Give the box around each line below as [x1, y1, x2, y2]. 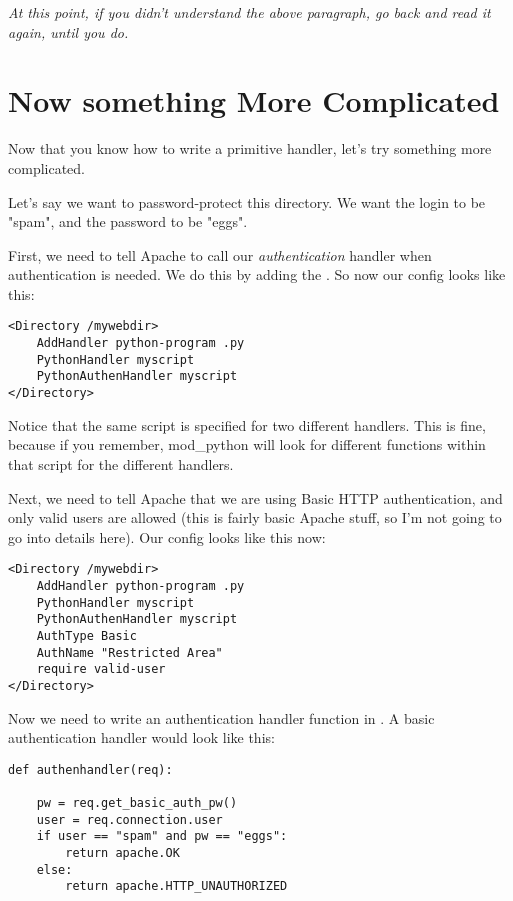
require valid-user [36, 662, 166, 677]
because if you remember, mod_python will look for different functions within [8, 434, 486, 455]
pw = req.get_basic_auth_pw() [36, 796, 238, 811]
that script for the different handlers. [8, 453, 234, 474]
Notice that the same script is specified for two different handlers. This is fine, [8, 414, 486, 435]
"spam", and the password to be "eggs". [8, 211, 248, 232]
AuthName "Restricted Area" [36, 645, 223, 660]
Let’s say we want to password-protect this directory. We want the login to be [8, 191, 486, 212]
